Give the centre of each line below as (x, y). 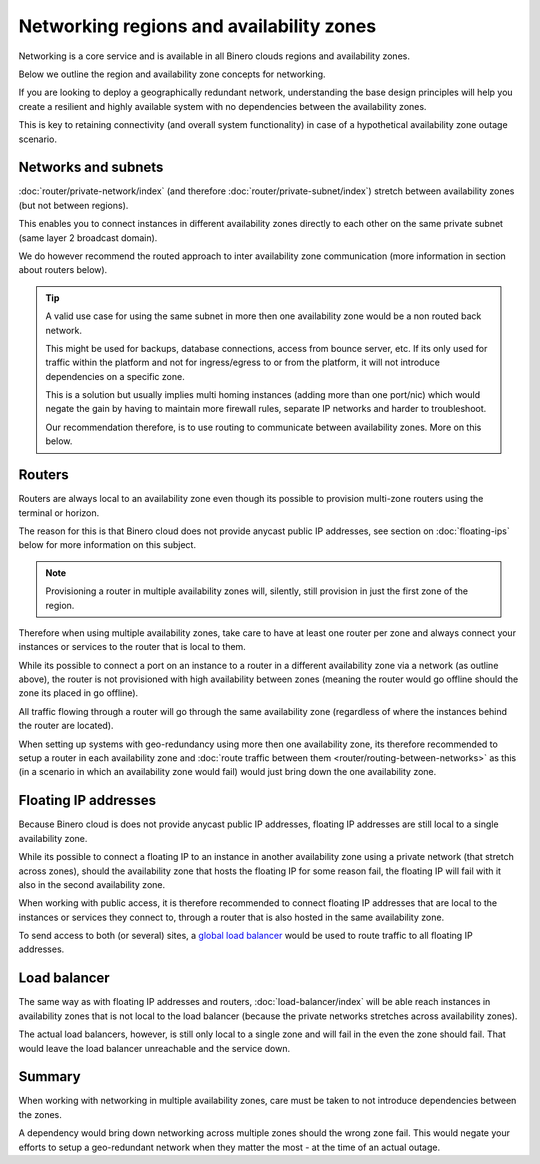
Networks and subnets (91, 167)
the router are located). (66, 726)
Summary (49, 1076)
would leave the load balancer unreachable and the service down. (154, 1048)
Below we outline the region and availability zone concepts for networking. (172, 74)
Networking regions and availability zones (197, 26)
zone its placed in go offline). (78, 693)
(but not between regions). (73, 205)
